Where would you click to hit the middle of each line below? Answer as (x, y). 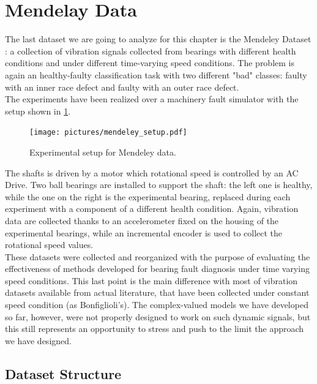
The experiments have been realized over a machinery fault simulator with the (152, 99)
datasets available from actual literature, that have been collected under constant (157, 292)
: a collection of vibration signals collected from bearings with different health (151, 51)
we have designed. (38, 340)
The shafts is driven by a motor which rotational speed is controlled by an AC (152, 172)
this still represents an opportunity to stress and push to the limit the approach (155, 329)
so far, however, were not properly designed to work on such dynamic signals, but (158, 316)
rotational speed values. (49, 245)
